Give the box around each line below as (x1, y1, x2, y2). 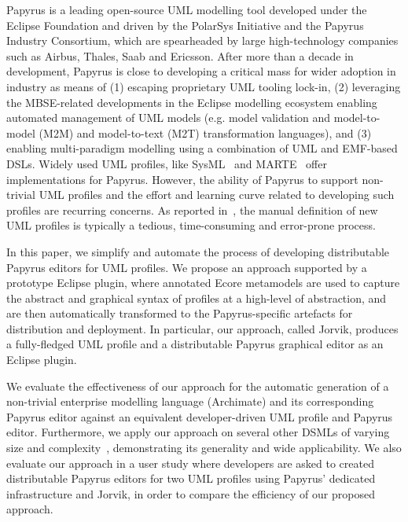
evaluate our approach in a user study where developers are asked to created (6, 454, 374, 471)
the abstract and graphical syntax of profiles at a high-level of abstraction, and (6, 289, 387, 306)
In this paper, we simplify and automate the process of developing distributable (6, 243, 390, 259)
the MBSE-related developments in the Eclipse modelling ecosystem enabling (6, 94, 377, 110)
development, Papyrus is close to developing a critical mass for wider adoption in (6, 63, 396, 79)
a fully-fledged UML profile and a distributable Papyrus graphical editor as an (6, 336, 384, 352)
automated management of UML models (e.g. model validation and (6, 109, 331, 126)
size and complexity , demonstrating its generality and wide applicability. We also (6, 439, 402, 456)
